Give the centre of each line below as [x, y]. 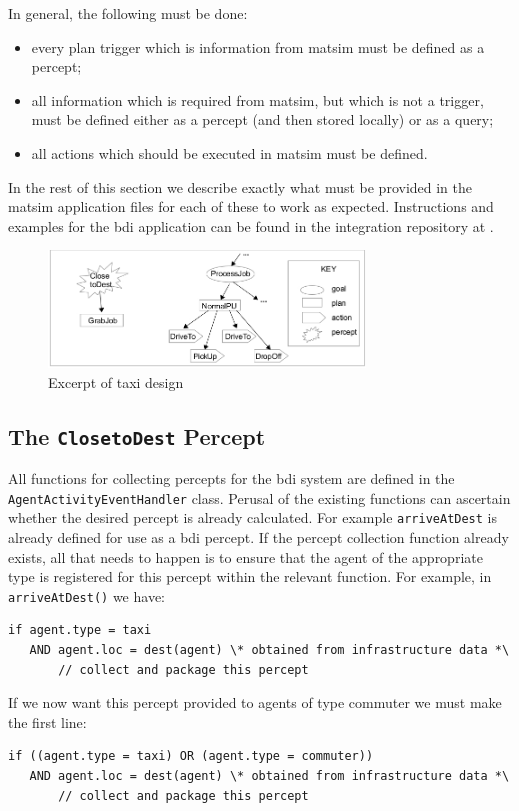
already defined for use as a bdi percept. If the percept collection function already [258, 536]
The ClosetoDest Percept [137, 435]
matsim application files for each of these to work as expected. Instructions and [251, 206]
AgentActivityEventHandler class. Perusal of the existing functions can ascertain [259, 497]
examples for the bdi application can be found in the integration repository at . [251, 225]
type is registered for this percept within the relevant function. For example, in [250, 576]
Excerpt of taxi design [116, 381]
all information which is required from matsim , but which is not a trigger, [257, 99]
